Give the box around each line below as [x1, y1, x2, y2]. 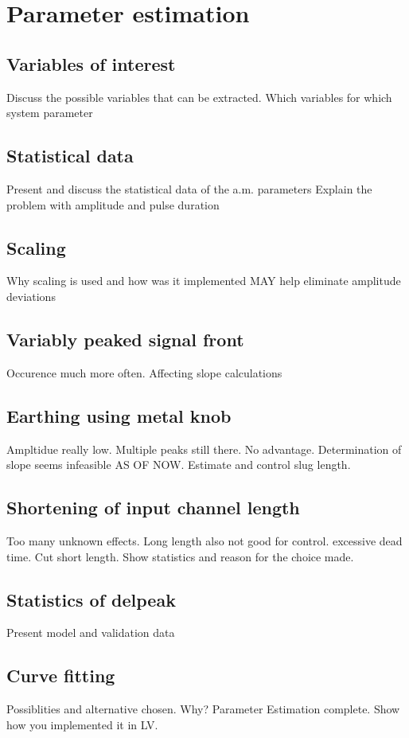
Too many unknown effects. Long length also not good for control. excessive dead [6, 532, 403, 549]
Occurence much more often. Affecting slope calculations [6, 364, 282, 381]
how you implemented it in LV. [6, 716, 158, 732]
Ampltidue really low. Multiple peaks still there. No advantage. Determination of [6, 440, 402, 457]
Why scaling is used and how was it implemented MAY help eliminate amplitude [6, 272, 401, 289]
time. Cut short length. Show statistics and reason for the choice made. [6, 548, 354, 564]
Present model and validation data [6, 624, 175, 641]
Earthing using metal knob [6, 403, 232, 428]
